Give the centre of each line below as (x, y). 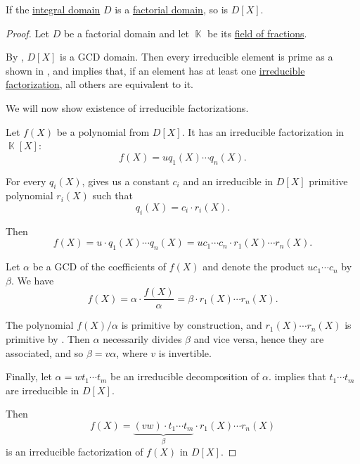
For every (26, 181)
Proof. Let (27, 33)
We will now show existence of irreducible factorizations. (127, 107)
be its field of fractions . (257, 33)
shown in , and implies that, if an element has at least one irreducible (155, 70)
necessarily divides (142, 338)
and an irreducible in (228, 181)
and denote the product (253, 267)
